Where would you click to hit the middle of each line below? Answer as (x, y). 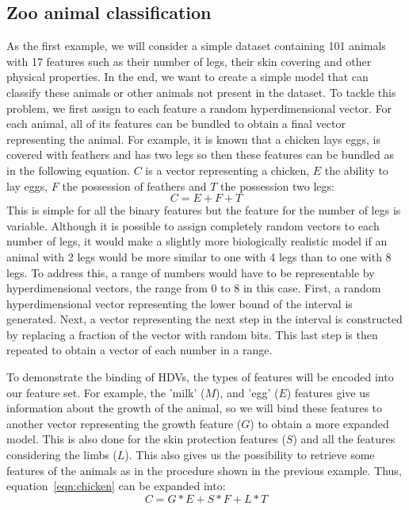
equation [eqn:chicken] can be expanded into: (116, 486)
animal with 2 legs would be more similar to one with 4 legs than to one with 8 (199, 256)
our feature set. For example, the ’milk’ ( (106, 392)
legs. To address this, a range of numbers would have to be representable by (191, 272)
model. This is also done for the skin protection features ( (146, 439)
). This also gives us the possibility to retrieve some (250, 455)
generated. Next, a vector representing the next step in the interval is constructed (204, 319)
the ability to (356, 170)
